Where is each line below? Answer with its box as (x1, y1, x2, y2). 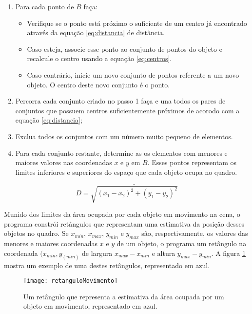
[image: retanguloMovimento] (23, 277, 118, 285)
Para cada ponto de (15, 1, 74, 11)
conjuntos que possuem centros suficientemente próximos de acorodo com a (15, 105, 240, 115)
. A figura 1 (211, 248, 246, 258)
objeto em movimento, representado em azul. (23, 301, 157, 311)
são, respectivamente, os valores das (141, 228, 248, 238)
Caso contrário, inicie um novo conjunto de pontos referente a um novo (27, 69, 239, 80)
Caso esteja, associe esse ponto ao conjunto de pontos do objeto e (27, 43, 222, 54)
